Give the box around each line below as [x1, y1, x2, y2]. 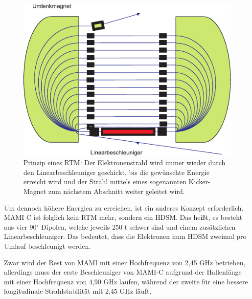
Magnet [23, 186, 46, 196]
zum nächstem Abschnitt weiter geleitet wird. [48, 186, 185, 196]
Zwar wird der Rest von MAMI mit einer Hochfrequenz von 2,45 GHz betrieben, [4, 257, 246, 267]
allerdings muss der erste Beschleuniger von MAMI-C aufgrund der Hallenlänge [4, 267, 242, 277]
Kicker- [188, 176, 210, 187]
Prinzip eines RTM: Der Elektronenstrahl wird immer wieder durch [23, 157, 226, 168]
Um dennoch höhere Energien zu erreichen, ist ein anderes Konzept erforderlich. [4, 202, 244, 213]
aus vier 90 [4, 221, 37, 232]
